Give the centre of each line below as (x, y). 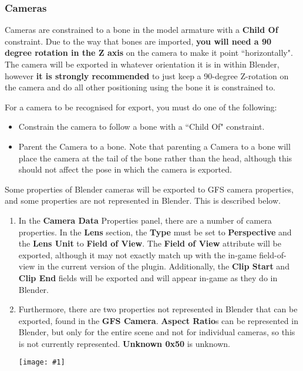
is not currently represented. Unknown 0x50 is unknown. (124, 343)
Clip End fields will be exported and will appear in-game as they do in (148, 277)
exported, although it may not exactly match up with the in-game (137, 254)
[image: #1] (42, 362)
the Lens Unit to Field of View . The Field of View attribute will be (150, 243)
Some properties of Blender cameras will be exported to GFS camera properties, (149, 189)
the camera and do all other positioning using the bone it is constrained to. (140, 87)
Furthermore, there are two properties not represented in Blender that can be (158, 309)
